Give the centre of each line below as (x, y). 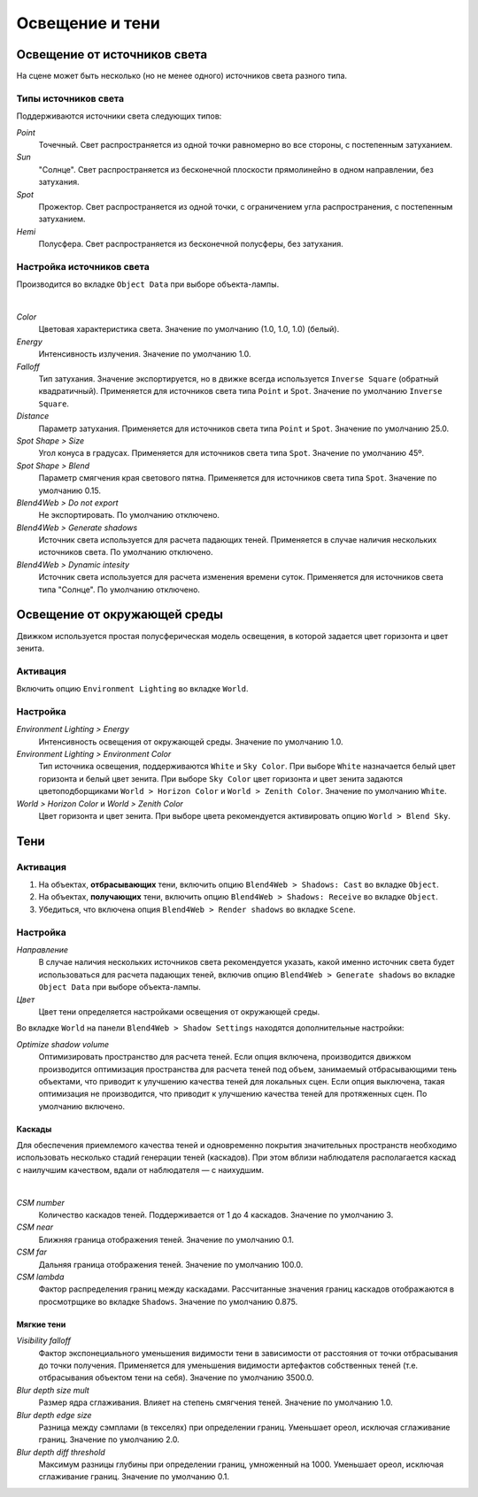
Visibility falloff (43, 1340)
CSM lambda (40, 1277)
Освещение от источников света (112, 54)
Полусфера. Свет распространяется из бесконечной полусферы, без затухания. (191, 244)
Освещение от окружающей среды (119, 615)
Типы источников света (70, 98)
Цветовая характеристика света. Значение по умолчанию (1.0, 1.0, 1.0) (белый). (189, 329)
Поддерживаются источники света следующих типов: (119, 116)
